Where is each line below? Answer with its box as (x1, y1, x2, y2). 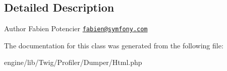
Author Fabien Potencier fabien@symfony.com (4, 23, 148, 34)
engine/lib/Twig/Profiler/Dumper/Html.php (4, 57, 142, 67)
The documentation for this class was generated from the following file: (4, 40, 223, 50)
